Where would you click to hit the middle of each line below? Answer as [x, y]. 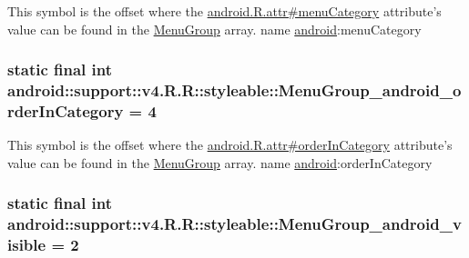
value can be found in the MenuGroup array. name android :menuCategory [214, 29]
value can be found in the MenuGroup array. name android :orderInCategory [220, 162]
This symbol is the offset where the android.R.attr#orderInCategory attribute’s [230, 145]
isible [27, 245]
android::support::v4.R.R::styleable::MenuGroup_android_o [234, 90]
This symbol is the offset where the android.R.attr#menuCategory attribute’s [224, 11]
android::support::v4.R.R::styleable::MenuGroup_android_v [234, 224]
